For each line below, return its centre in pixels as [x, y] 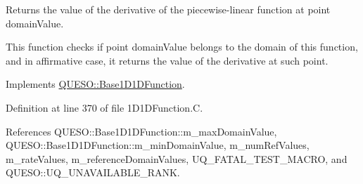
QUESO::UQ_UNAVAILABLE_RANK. [93, 172]
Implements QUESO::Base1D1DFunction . [95, 84]
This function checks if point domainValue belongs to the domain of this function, [182, 47]
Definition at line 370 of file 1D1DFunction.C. [104, 107]
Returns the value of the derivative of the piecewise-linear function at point [168, 9]
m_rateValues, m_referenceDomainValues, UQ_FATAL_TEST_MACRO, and [177, 158]
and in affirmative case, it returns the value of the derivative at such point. [167, 60]
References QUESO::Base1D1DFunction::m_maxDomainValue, [141, 131]
